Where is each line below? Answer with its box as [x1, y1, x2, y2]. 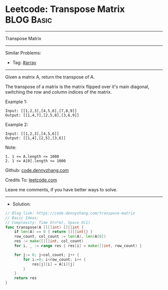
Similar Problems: [5, 50, 41, 56]
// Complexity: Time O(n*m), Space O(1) [5, 220, 91, 225]
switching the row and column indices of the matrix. [5, 89, 112, 95]
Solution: [12, 201, 31, 207]
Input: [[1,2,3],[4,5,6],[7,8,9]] [5, 108, 77, 113]
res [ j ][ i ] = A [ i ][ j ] [31, 261, 75, 266]
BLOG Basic [5, 14, 52, 26]
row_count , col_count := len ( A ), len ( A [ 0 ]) [14, 234, 106, 239]
